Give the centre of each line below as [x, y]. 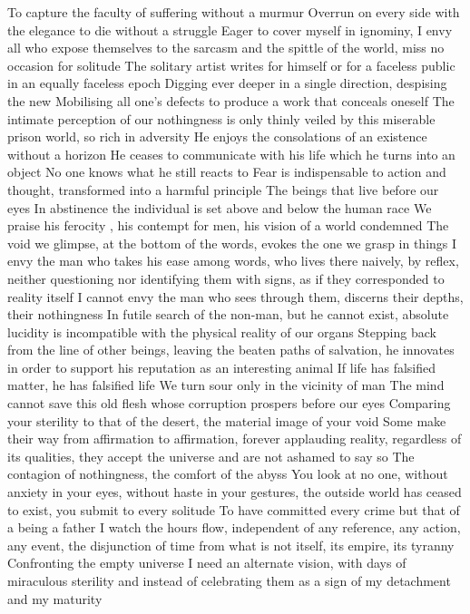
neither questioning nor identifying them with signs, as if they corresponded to [226, 278]
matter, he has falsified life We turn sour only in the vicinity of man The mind [226, 385]
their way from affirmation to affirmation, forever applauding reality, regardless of [235, 439]
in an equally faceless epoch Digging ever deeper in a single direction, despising [227, 83]
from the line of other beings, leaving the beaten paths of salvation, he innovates [231, 350]
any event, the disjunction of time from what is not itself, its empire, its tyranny [231, 545]
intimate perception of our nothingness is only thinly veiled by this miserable [221, 118]
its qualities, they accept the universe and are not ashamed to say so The [211, 456]
